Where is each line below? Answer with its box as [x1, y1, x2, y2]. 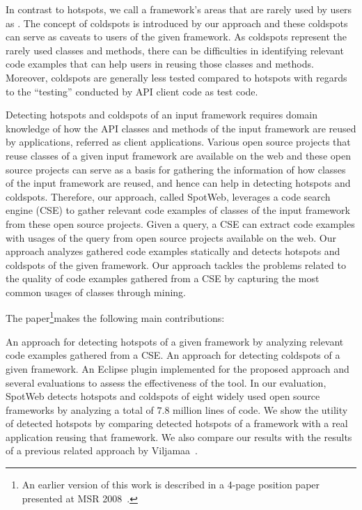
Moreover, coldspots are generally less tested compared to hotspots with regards [6, 70, 347, 84]
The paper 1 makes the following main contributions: [6, 309, 225, 325]
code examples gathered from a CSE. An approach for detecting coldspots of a [6, 348, 340, 362]
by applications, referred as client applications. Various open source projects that [6, 134, 351, 149]
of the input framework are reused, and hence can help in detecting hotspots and [6, 176, 351, 190]
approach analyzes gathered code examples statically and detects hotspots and [6, 244, 340, 258]
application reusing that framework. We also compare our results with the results [6, 429, 352, 444]
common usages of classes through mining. [6, 284, 187, 299]
